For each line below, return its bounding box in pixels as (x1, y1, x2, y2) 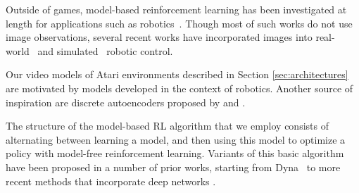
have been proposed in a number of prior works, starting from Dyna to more (6, 159, 341, 174)
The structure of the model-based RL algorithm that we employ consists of (6, 118, 329, 133)
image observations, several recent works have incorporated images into (6, 30, 313, 44)
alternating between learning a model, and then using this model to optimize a (6, 132, 346, 147)
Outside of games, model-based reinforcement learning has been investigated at (6, 2, 347, 16)
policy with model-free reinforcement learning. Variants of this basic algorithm (6, 146, 344, 161)
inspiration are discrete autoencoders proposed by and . (6, 94, 246, 109)
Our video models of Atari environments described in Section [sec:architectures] (6, 67, 348, 82)
